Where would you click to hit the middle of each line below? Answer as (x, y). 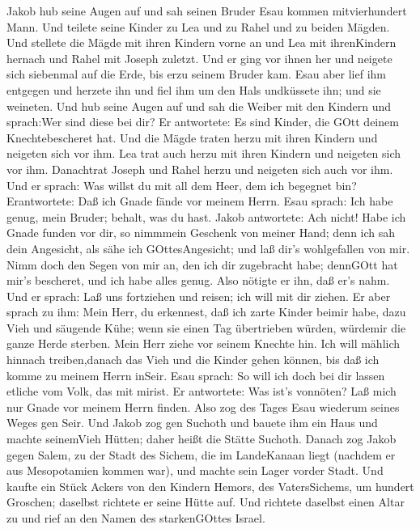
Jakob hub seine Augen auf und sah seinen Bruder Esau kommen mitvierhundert (207, 11)
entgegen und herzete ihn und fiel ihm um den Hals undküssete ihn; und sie (194, 89)
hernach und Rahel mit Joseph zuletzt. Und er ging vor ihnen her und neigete (199, 58)
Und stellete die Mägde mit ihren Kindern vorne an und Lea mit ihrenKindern (202, 42)
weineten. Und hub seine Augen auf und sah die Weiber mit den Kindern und (199, 106)
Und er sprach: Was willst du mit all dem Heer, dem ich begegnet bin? (182, 185)
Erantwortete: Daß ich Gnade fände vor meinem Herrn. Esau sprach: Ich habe (200, 201)
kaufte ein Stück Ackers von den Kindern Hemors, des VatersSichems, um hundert (210, 486)
